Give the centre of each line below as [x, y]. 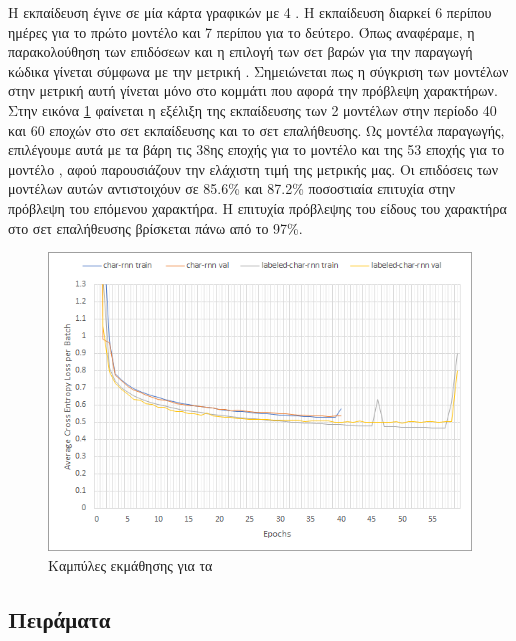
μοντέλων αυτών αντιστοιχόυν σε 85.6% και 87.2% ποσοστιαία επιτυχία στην [232, 188]
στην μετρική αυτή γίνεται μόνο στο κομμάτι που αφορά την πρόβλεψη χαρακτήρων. [253, 90]
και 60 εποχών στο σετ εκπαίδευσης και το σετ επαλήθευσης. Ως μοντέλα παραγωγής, [256, 129]
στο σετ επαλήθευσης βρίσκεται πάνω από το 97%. [155, 227]
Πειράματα [59, 618]
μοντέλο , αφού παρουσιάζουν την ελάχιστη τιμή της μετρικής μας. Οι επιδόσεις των [253, 168]
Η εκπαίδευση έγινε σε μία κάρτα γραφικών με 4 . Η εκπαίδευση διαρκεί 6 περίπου [250, 12]
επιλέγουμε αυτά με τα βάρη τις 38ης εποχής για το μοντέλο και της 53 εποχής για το [256, 149]
